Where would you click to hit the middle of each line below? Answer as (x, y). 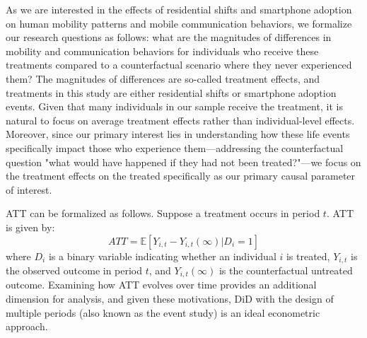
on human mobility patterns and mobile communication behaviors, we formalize (179, 23)
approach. (27, 326)
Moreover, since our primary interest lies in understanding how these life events (178, 134)
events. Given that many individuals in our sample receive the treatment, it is (174, 106)
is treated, (308, 256)
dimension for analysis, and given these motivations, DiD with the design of (170, 298)
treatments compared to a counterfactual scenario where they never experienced (179, 65)
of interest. (29, 189)
